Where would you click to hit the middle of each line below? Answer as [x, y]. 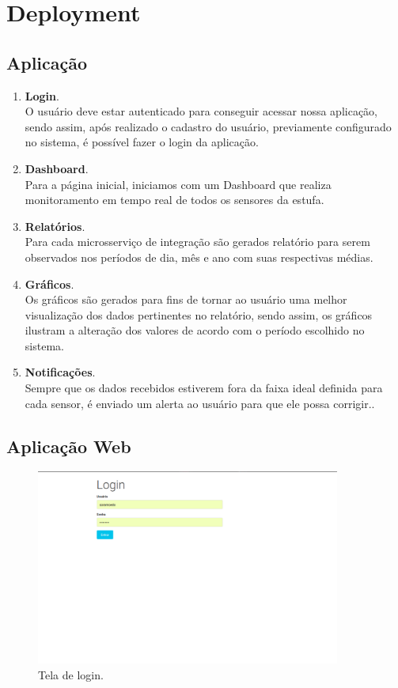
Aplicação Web [69, 446]
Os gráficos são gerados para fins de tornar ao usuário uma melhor [186, 299]
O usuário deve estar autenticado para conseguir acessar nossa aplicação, [201, 111]
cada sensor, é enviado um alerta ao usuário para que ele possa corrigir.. [200, 403]
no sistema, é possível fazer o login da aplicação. [142, 142]
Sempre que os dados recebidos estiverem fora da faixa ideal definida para [204, 388]
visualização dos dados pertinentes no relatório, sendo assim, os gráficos [199, 314]
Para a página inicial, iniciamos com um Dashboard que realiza [178, 184]
